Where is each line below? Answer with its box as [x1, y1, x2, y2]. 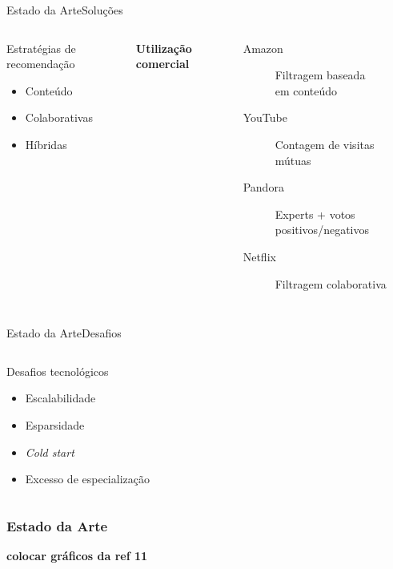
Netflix [243, 248, 276, 264]
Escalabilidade [25, 389, 96, 406]
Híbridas [25, 135, 67, 152]
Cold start [25, 443, 74, 460]
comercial [135, 55, 190, 72]
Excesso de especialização [25, 470, 150, 487]
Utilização [135, 39, 192, 56]
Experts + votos [275, 205, 355, 222]
